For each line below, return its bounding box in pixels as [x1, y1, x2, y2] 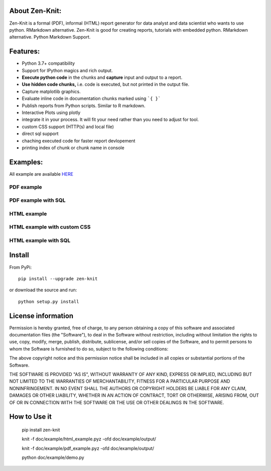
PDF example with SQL [9, 197, 66, 204]
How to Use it [9, 412, 52, 421]
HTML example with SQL [9, 237, 71, 244]
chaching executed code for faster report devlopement [22, 138, 135, 144]
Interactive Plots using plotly [22, 109, 81, 115]
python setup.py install [18, 299, 79, 304]
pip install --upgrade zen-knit [18, 276, 98, 281]
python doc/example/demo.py [22, 454, 85, 460]
